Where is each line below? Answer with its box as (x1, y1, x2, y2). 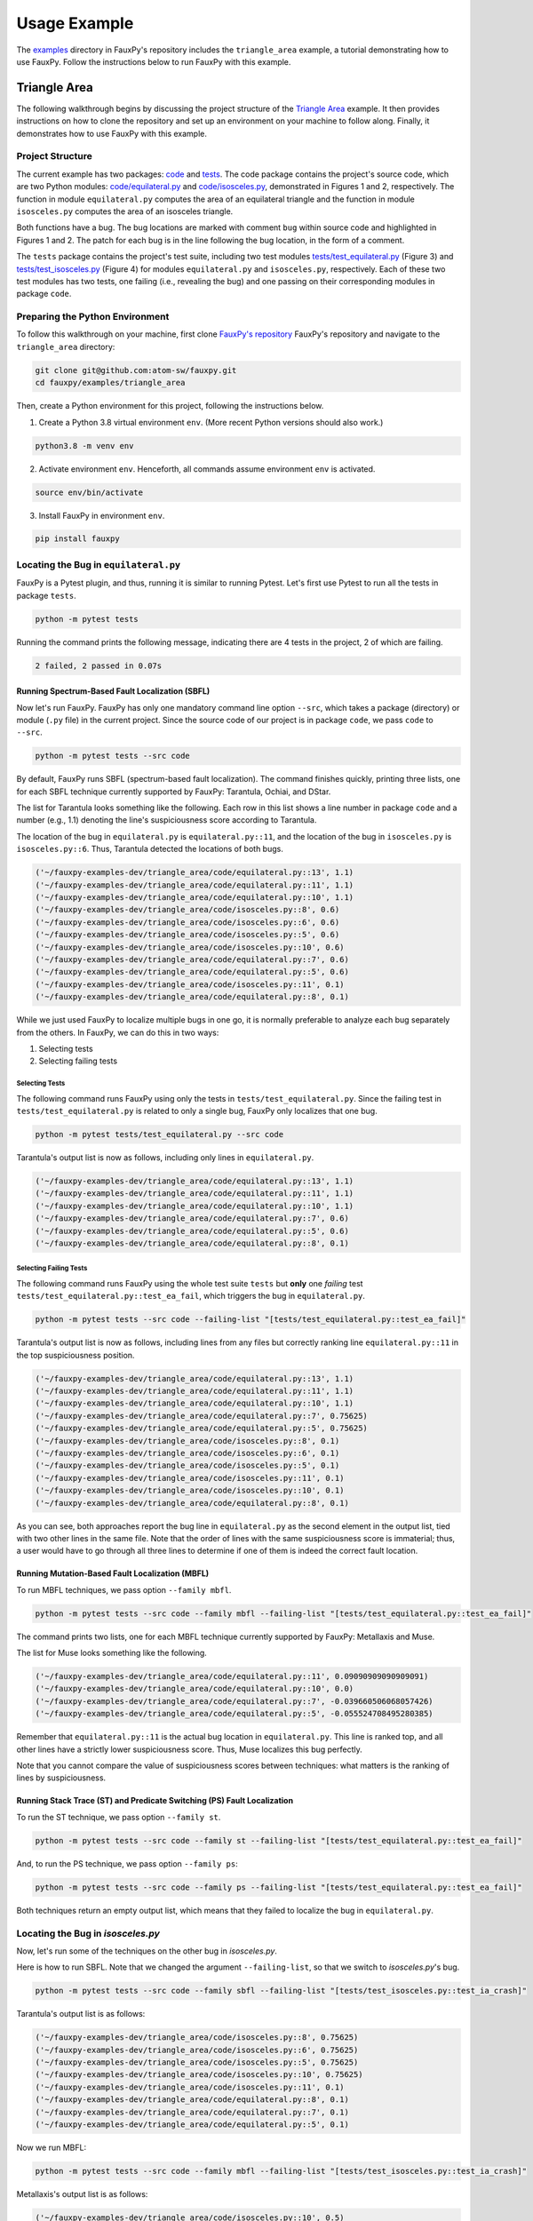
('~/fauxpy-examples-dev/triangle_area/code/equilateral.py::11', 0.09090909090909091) (35, 1671, 429, 1682)
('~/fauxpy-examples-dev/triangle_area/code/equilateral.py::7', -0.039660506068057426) (35, 1696, 434, 1706)
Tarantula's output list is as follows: (16, 2009, 146, 2019)
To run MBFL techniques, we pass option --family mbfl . (16, 1584, 232, 1595)
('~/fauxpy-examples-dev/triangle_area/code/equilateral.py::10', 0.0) (35, 1684, 354, 1694)
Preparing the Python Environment (16, 311, 170, 323)
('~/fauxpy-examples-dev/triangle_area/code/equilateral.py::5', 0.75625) (35, 1423, 369, 1434)
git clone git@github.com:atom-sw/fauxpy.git (35, 365, 237, 375)
